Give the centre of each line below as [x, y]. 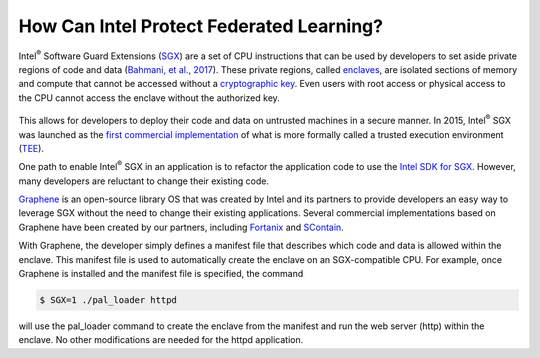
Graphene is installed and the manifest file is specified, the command [161, 274]
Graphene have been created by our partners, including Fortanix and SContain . [181, 227]
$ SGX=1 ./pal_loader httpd [108, 300]
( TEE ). [31, 148]
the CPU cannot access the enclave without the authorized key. [149, 97]
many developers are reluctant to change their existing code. [144, 181]
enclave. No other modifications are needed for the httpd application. [161, 340]
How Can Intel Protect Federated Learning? [201, 26]
